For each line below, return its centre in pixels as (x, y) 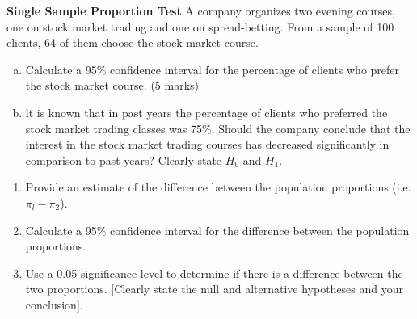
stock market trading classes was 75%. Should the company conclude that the (218, 128)
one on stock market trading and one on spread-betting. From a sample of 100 (200, 26)
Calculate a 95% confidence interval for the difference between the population (217, 230)
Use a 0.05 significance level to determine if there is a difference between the (214, 273)
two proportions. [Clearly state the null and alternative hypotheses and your (215, 289)
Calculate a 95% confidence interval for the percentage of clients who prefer (213, 69)
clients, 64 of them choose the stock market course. (133, 42)
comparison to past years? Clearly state (124, 159)
